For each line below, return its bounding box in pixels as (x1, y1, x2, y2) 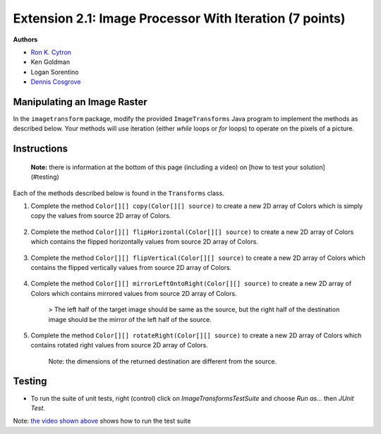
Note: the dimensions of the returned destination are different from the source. (48, 356, 277, 366)
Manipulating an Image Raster (13, 96, 147, 108)
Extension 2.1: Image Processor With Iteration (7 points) (13, 11, 346, 26)
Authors (13, 35, 38, 44)
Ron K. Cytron (30, 48, 72, 56)
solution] (299, 163, 326, 171)
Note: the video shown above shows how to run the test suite (13, 416, 191, 426)
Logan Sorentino (30, 68, 79, 76)
